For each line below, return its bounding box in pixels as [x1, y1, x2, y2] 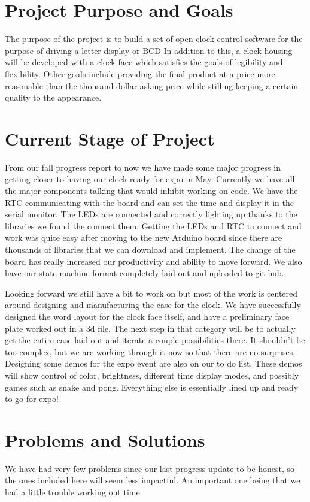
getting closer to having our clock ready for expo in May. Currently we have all [5, 173, 295, 185]
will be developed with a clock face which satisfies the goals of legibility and [5, 56, 283, 68]
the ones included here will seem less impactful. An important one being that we [5, 474, 300, 486]
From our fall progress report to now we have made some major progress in [5, 161, 281, 173]
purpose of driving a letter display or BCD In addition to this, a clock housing [5, 44, 293, 56]
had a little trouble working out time [5, 486, 140, 498]
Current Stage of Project [5, 126, 215, 150]
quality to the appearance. [5, 91, 102, 104]
